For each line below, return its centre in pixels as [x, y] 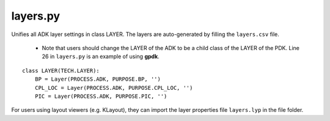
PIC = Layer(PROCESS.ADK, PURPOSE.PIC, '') [101, 96]
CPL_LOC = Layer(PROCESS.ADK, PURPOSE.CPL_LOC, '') [114, 88]
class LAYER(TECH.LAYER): [61, 71]
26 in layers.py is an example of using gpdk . [101, 57]
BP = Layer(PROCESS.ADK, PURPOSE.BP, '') [98, 79]
